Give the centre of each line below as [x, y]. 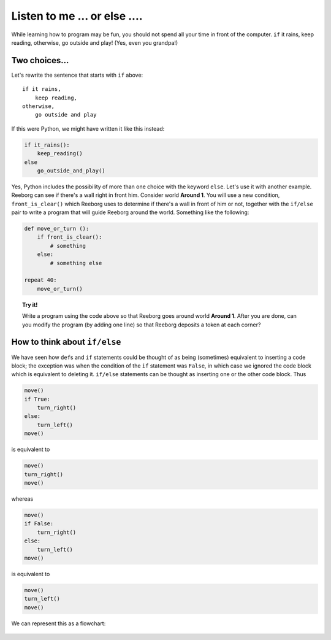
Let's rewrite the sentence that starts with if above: [77, 75]
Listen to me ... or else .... [77, 16]
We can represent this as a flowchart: [59, 623]
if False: [39, 524]
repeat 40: [40, 280]
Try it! [30, 304]
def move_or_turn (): [57, 229]
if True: [37, 399]
